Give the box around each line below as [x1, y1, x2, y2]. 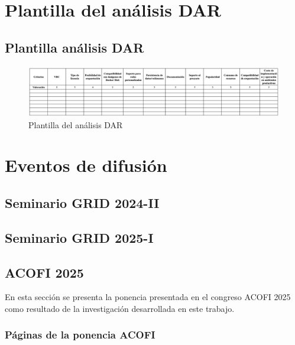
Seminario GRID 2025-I [5, 228, 154, 246]
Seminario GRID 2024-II [5, 194, 160, 211]
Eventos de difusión [5, 153, 167, 177]
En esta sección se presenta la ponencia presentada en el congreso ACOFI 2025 [5, 291, 291, 303]
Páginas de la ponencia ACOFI [5, 327, 155, 342]
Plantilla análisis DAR [5, 38, 144, 56]
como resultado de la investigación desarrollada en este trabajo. [5, 302, 235, 314]
